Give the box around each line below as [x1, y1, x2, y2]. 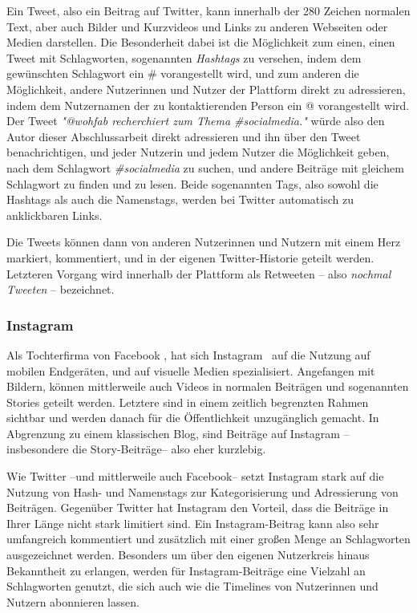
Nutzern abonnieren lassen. [6, 593, 140, 610]
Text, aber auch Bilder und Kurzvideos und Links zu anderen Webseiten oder [6, 18, 388, 35]
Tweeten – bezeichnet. [6, 281, 115, 298]
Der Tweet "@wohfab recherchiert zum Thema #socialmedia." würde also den [6, 112, 385, 129]
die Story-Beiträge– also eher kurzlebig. [72, 440, 266, 457]
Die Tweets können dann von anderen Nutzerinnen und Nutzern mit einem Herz [6, 233, 401, 250]
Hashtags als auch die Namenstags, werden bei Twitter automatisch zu [6, 191, 354, 208]
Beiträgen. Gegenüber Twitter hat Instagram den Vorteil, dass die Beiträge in [6, 499, 389, 516]
